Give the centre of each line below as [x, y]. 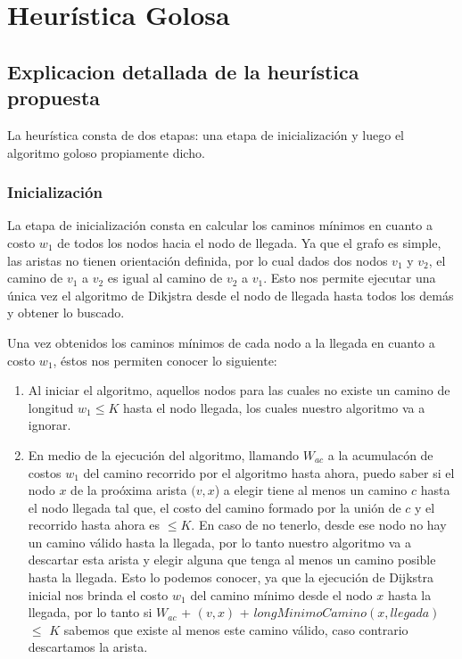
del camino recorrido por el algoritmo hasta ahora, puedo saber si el [269, 472]
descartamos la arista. [88, 647]
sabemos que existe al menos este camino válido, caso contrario [236, 629]
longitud [51, 407]
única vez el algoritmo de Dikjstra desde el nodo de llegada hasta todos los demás [231, 295]
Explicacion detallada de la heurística [183, 71]
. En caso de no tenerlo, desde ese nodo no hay [319, 525]
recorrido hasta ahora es [94, 525]
